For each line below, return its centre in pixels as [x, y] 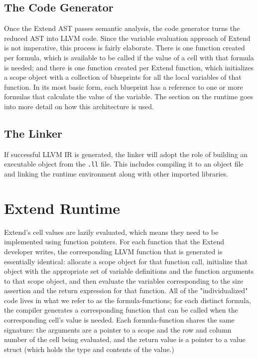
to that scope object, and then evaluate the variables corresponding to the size [124, 280]
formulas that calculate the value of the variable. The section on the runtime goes [129, 96]
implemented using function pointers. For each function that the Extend [114, 242]
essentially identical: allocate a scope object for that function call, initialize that [126, 261]
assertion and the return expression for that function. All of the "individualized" [126, 290]
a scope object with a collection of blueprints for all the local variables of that [123, 77]
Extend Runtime [62, 208]
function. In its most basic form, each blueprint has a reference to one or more [124, 87]
